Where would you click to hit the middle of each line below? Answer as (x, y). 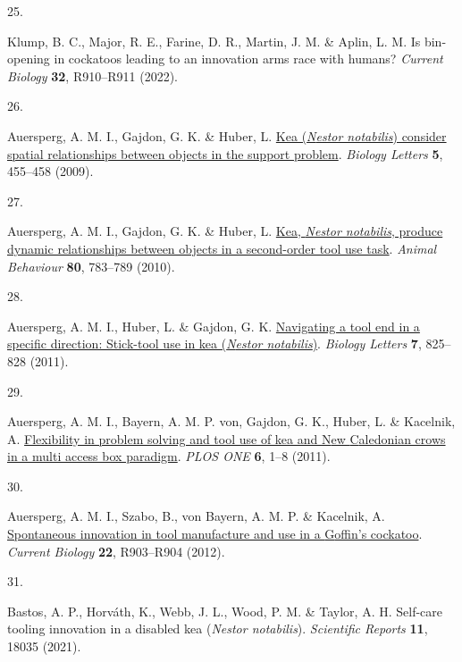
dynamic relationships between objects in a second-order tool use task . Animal (222, 248)
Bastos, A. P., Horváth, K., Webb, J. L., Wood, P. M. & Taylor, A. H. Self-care (225, 611)
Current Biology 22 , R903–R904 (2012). (116, 551)
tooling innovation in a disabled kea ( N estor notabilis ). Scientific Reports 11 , (218, 628)
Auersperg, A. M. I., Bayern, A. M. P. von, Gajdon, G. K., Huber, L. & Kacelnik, (231, 421)
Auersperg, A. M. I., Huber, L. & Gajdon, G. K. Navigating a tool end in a (214, 326)
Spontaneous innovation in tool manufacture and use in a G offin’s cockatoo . (215, 534)
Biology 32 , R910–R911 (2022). (92, 75)
